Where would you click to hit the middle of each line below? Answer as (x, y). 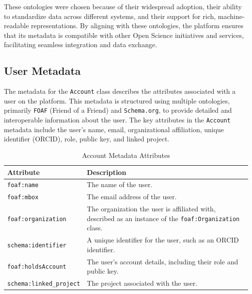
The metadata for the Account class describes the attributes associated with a (120, 91)
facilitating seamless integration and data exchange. (81, 44)
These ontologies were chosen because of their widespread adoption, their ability (123, 6)
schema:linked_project (44, 284)
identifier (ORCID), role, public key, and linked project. (87, 139)
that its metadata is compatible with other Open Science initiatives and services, (124, 35)
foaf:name (23, 185)
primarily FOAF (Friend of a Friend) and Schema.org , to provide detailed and (118, 110)
